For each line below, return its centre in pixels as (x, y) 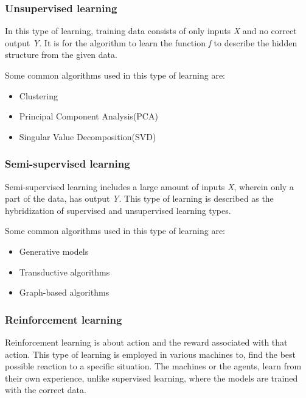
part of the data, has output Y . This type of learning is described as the (139, 198)
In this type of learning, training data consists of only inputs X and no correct (151, 31)
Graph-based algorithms (64, 292)
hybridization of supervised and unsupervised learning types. (118, 210)
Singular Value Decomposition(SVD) (88, 136)
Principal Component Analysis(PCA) (89, 116)
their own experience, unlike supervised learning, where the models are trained (151, 378)
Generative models (54, 251)
